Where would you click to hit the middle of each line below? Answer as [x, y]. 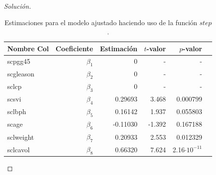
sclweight [21, 137]
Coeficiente [74, 48]
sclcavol [19, 149]
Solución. [18, 6]
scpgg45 [19, 61]
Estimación [119, 48]
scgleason [21, 74]
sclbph [17, 111]
